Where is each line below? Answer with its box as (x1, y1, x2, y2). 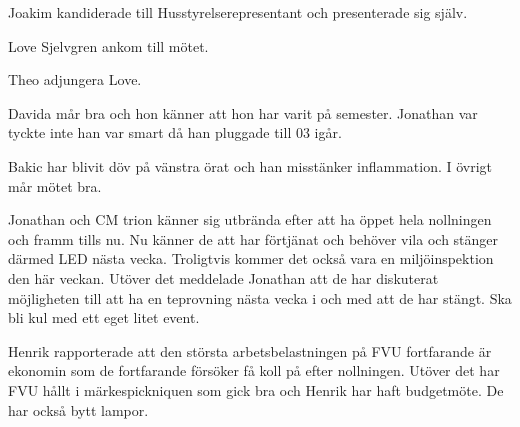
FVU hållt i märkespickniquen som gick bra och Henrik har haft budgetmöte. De (8, 379, 504, 400)
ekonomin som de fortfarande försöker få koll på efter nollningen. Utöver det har (8, 360, 500, 381)
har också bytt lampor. (8, 399, 149, 420)
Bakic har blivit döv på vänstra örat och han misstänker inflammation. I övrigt (8, 155, 493, 176)
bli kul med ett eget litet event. (8, 307, 200, 328)
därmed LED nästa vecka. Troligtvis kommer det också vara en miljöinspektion (8, 248, 494, 269)
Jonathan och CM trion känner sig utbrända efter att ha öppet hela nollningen (8, 209, 492, 230)
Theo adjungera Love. (8, 69, 142, 90)
